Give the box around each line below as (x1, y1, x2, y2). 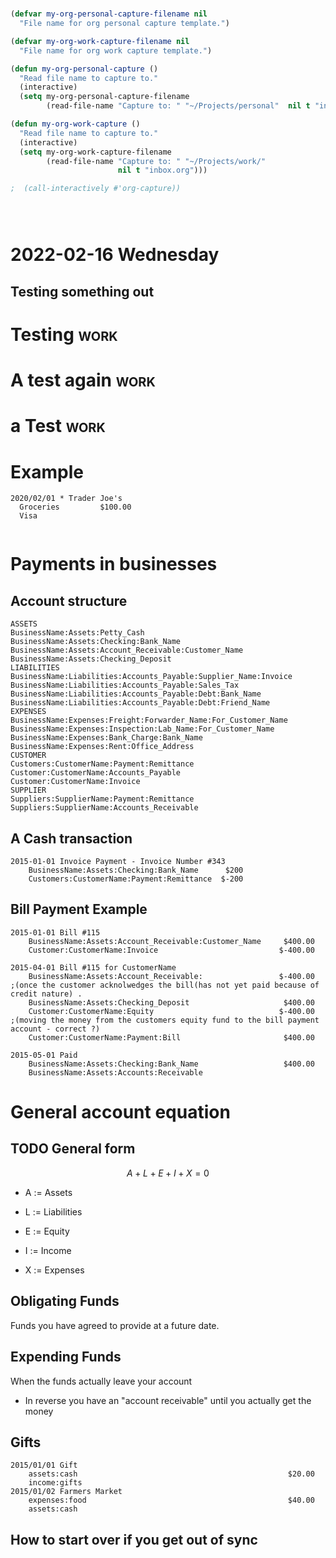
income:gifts (28, 1478, 83, 1488)
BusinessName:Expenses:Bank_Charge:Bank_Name (10, 733, 203, 743)
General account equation (10, 1101, 231, 1124)
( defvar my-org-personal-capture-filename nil (10, 9, 208, 19)
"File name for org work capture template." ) (19, 45, 213, 56)
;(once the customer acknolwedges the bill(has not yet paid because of (10, 980, 320, 990)
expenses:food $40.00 (28, 1495, 315, 1506)
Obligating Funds (10, 1293, 120, 1310)
